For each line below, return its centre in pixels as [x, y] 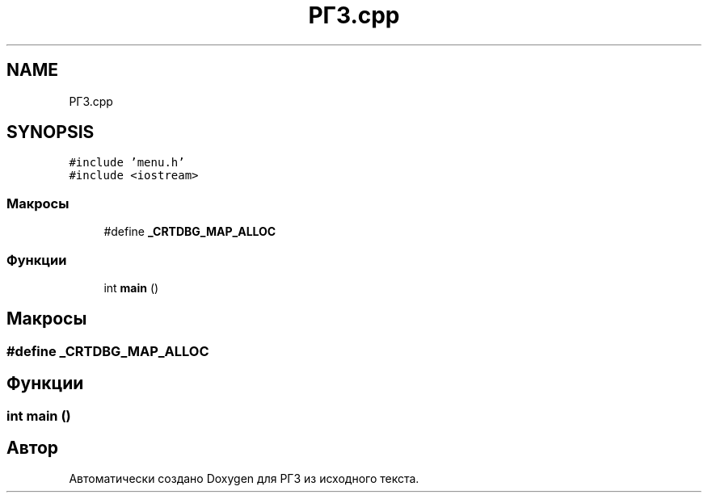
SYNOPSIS [51, 132]
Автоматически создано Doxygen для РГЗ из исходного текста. [244, 479]
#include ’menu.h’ [127, 163]
